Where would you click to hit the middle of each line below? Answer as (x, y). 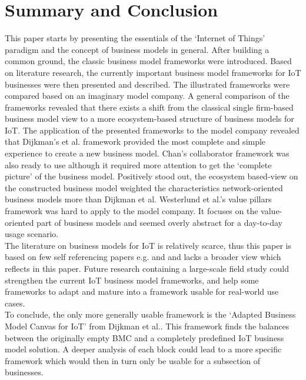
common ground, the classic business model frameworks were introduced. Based (148, 61)
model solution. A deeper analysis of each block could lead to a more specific (143, 349)
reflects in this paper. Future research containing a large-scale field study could (147, 268)
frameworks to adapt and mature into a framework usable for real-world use (142, 291)
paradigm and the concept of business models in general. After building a (137, 49)
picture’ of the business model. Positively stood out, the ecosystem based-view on (152, 176)
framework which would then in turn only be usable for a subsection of (133, 360)
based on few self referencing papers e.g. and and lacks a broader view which (143, 257)
